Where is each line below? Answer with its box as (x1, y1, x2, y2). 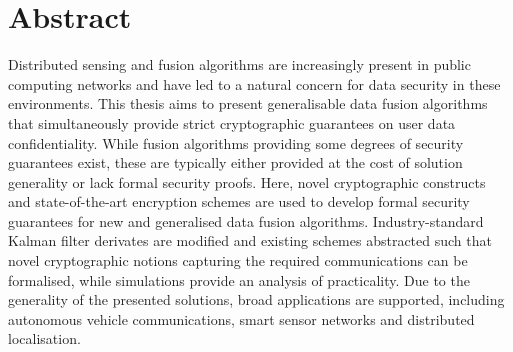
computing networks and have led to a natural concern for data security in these (8, 73, 501, 94)
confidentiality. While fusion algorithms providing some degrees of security (8, 132, 464, 153)
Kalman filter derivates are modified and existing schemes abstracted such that (8, 230, 492, 251)
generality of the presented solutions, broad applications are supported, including (8, 289, 505, 310)
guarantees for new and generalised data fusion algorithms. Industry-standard (8, 210, 484, 231)
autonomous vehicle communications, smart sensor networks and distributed (8, 308, 475, 329)
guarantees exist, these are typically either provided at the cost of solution (8, 152, 463, 173)
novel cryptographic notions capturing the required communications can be (8, 250, 468, 271)
